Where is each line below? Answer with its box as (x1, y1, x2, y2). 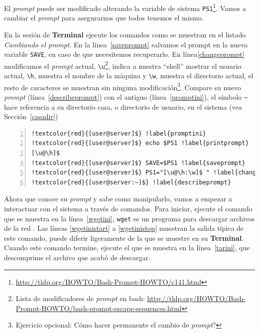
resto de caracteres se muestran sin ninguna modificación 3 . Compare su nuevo (4, 80, 241, 92)
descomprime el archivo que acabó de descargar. (4, 252, 150, 262)
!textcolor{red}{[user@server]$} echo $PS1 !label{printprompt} (31, 140, 249, 147)
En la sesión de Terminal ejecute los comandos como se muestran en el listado (4, 29, 246, 39)
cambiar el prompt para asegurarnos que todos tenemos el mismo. (4, 12, 204, 23)
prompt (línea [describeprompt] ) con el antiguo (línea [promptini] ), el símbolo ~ (4, 91, 248, 102)
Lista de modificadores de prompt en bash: (15, 293, 145, 304)
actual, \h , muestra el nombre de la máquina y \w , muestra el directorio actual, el (4, 70, 254, 81)
